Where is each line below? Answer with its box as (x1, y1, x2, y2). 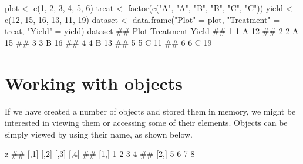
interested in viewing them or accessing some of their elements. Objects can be (5, 116, 288, 129)
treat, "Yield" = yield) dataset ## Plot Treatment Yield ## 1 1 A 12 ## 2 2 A (5, 25, 299, 37)
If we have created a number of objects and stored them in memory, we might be (5, 105, 296, 117)
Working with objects (5, 71, 183, 95)
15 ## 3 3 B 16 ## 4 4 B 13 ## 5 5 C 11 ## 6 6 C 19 (5, 36, 212, 48)
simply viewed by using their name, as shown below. (5, 128, 193, 140)
